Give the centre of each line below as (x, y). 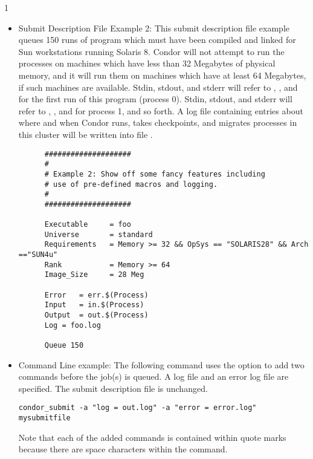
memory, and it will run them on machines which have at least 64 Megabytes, (162, 75)
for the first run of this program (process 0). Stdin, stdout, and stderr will (155, 99)
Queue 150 (64, 345)
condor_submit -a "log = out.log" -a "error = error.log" (137, 408)
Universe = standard (98, 234)
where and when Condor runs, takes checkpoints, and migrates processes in (158, 122)
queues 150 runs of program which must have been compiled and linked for (157, 40)
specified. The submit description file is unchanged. (113, 388)
